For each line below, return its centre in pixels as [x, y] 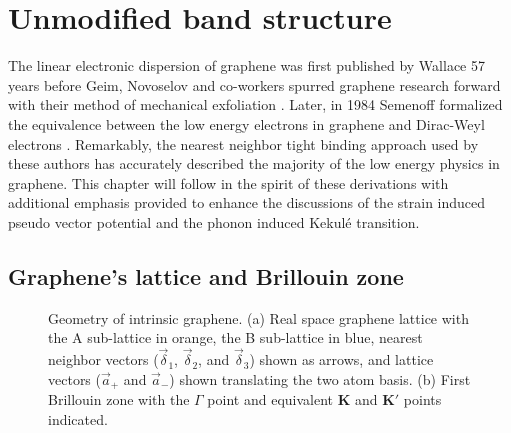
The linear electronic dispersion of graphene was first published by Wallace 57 [246, 65]
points [422, 399]
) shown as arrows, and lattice [341, 359]
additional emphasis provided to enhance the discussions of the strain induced [247, 202]
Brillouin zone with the [119, 399]
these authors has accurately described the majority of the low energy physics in [254, 163]
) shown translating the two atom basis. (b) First [320, 378]
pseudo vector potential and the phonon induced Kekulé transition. [214, 221]
